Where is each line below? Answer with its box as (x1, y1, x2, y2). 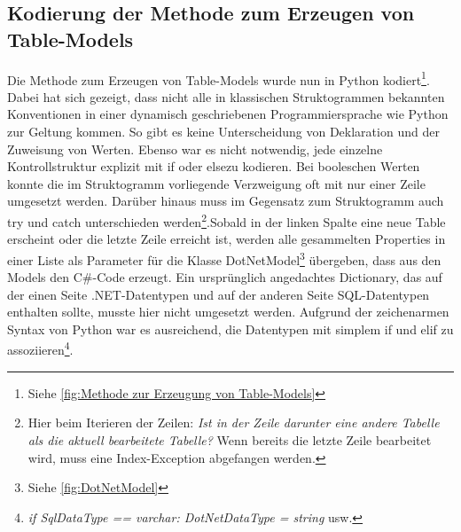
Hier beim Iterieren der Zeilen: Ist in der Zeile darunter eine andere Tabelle (27, 413, 440, 432)
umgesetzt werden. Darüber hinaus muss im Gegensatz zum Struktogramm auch (7, 192, 444, 210)
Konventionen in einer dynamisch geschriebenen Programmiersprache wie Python (7, 105, 449, 123)
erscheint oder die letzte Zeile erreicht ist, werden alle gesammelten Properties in (7, 230, 446, 248)
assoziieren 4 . (7, 338, 74, 359)
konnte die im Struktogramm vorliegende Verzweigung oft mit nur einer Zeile (7, 174, 426, 192)
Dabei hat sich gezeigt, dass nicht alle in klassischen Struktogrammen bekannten (7, 87, 445, 106)
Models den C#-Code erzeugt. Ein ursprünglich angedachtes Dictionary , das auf (7, 268, 442, 286)
